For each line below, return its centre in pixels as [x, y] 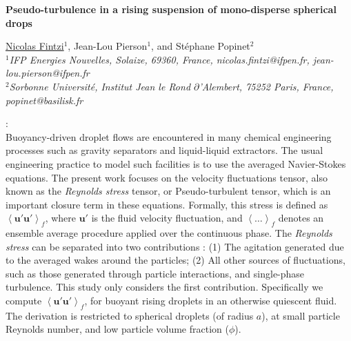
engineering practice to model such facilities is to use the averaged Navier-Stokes [176, 163]
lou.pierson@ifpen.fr [48, 73]
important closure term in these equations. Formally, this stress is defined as [167, 204]
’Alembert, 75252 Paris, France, [266, 86]
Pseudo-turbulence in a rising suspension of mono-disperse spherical [171, 9]
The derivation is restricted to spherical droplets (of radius [130, 315]
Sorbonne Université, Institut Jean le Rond [100, 86]
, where [60, 218]
